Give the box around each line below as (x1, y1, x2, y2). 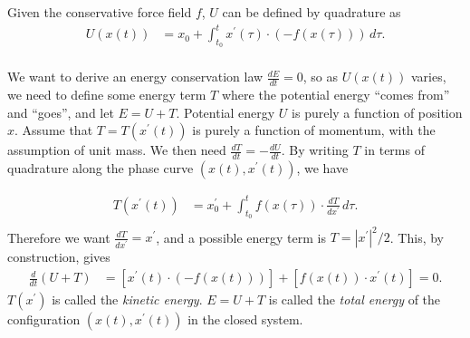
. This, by (389, 227, 444, 246)
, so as (302, 67, 339, 86)
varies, (410, 67, 446, 86)
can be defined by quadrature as (222, 3, 401, 21)
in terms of (364, 140, 425, 159)
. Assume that (14, 121, 93, 140)
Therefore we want (7, 227, 110, 246)
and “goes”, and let (7, 102, 114, 121)
